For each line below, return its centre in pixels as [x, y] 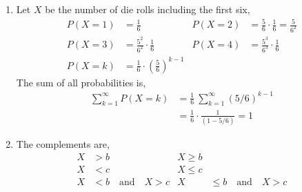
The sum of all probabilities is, [81, 82]
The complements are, [63, 144]
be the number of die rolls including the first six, [148, 9]
